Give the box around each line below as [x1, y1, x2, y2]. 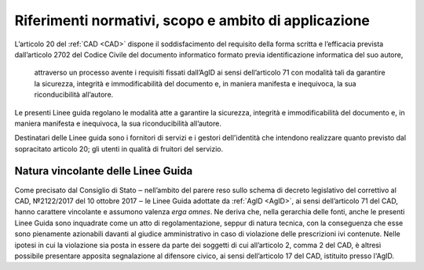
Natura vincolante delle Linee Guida [14, 165, 193, 178]
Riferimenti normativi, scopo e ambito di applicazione [14, 12, 371, 29]
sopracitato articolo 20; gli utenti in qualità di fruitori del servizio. [14, 144, 224, 153]
